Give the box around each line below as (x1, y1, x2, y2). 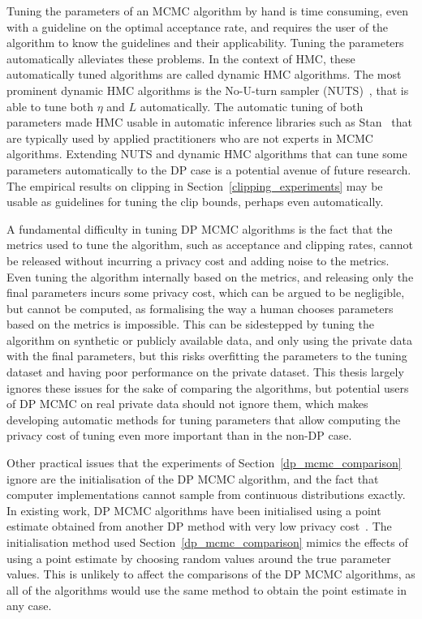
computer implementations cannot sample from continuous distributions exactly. (6, 486, 406, 503)
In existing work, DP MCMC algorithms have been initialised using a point (6, 501, 381, 518)
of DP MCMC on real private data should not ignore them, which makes (6, 395, 368, 412)
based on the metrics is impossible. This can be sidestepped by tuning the (6, 316, 374, 333)
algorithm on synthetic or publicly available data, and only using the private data (6, 331, 413, 348)
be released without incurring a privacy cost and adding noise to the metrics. (6, 251, 390, 269)
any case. (6, 597, 52, 614)
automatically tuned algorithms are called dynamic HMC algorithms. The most (6, 66, 402, 83)
